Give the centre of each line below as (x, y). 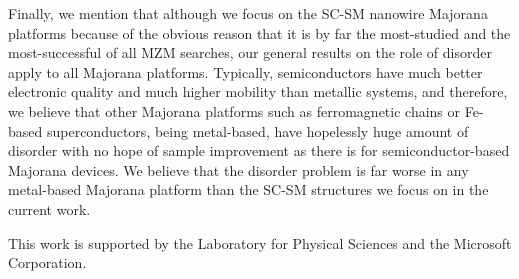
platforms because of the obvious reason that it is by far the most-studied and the (259, 32)
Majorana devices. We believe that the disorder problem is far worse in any (238, 169)
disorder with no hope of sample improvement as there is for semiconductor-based (259, 150)
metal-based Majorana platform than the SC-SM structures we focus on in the (248, 189)
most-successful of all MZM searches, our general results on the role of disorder (250, 52)
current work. (49, 208)
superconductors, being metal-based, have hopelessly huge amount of (257, 130)
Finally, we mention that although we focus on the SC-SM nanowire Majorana (248, 13)
